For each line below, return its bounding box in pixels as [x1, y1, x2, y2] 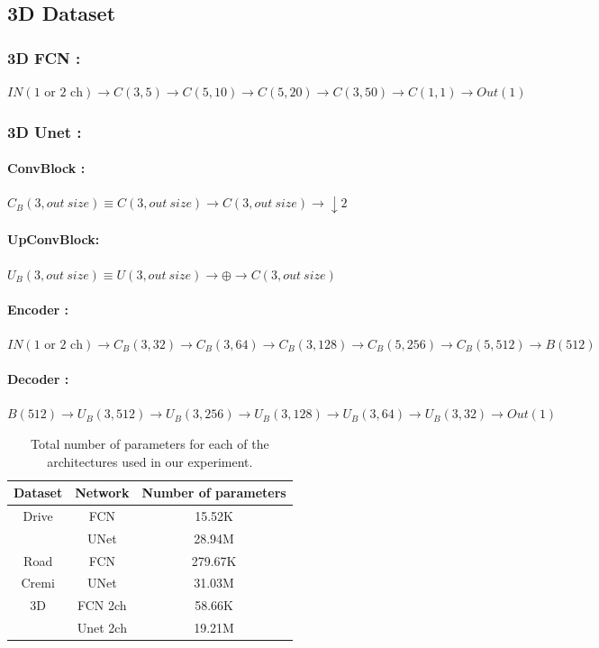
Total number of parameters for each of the [31, 434, 269, 452]
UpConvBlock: [7, 230, 100, 249]
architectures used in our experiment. [47, 452, 253, 470]
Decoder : [7, 370, 69, 388]
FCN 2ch [77, 596, 127, 615]
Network [75, 483, 130, 502]
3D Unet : [7, 120, 82, 142]
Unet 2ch [77, 618, 127, 637]
